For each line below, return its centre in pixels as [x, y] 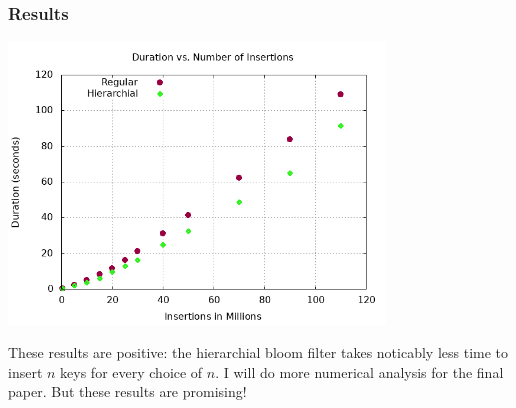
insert [25, 371]
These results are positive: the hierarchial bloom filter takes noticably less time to [258, 352]
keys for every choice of [131, 371]
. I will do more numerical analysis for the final [359, 371]
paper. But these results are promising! [127, 391]
